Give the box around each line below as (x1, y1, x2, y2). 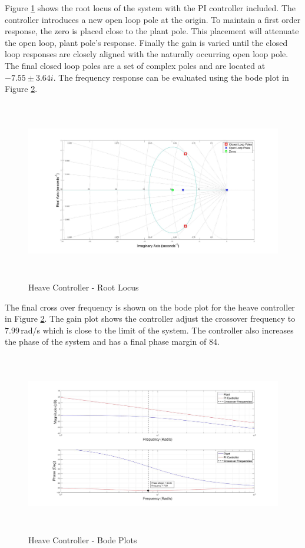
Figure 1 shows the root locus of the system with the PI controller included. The (5, 2, 296, 14)
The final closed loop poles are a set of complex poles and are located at (5, 59, 266, 71)
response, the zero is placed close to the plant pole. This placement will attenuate (5, 25, 299, 37)
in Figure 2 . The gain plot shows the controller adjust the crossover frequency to (5, 312, 296, 325)
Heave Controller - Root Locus (28, 280, 139, 293)
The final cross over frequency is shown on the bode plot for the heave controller (5, 301, 295, 313)
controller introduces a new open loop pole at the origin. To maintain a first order (5, 13, 301, 25)
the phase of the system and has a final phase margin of (5, 335, 207, 348)
